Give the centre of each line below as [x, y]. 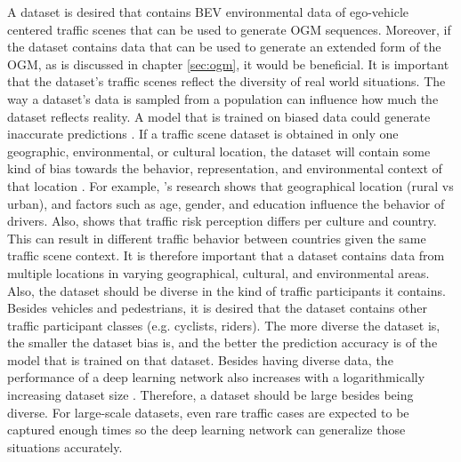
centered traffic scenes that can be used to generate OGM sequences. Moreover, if [229, 29]
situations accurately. [65, 446]
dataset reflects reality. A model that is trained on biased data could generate [219, 116]
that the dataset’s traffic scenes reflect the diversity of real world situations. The [226, 81]
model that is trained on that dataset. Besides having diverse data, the [200, 359]
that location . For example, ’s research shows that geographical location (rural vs [230, 185]
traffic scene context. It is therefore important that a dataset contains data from [226, 255]
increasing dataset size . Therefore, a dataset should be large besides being [210, 395]
